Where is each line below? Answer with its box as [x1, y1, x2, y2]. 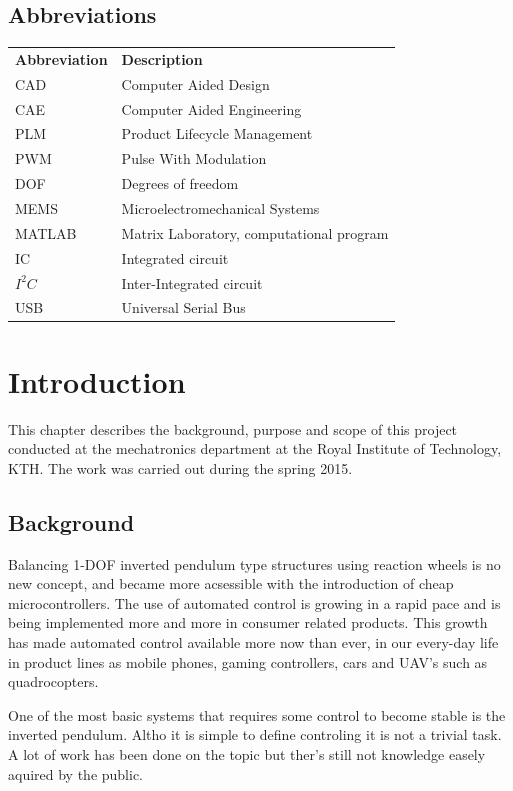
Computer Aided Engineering [121, 98, 302, 119]
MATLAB [15, 222, 77, 243]
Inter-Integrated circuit [121, 272, 263, 293]
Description [121, 48, 203, 69]
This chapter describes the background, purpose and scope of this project [8, 418, 458, 439]
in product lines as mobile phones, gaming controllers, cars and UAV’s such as [8, 651, 488, 672]
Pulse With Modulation [121, 148, 267, 169]
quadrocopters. [8, 671, 99, 692]
